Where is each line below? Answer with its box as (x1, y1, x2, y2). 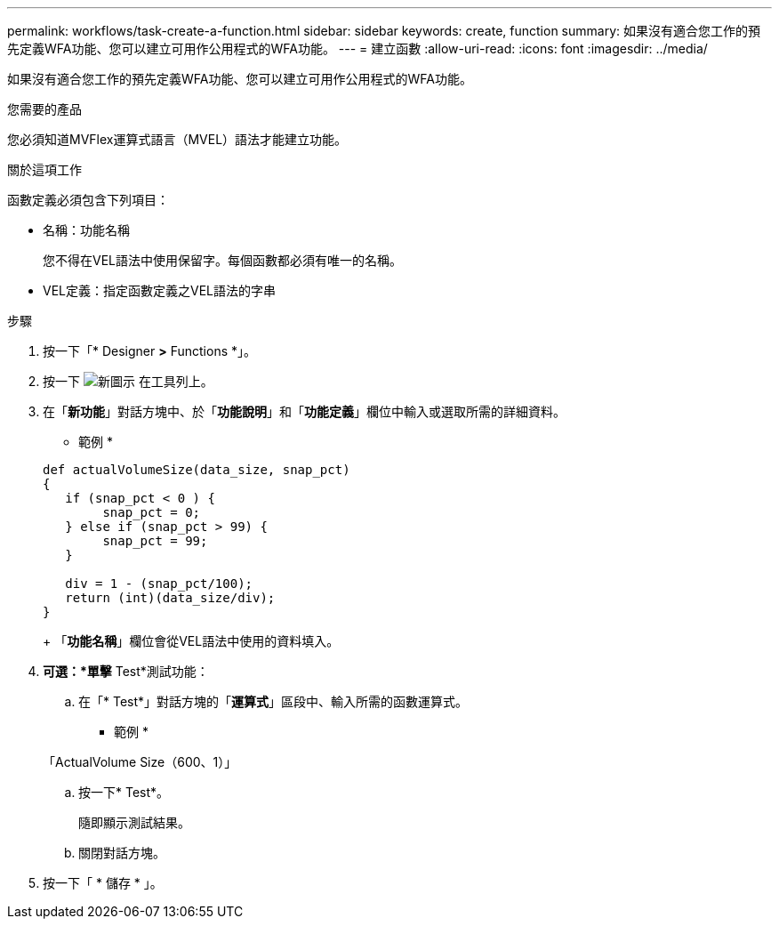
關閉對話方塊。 (78, 845, 165, 860)
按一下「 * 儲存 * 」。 (43, 875, 163, 890)
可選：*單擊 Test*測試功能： (43, 664, 209, 679)
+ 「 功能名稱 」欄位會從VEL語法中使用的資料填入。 (43, 633, 340, 648)
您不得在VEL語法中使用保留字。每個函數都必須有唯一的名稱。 (43, 253, 402, 268)
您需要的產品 (7, 101, 82, 117)
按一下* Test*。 (78, 785, 170, 800)
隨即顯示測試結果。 (78, 815, 190, 830)
